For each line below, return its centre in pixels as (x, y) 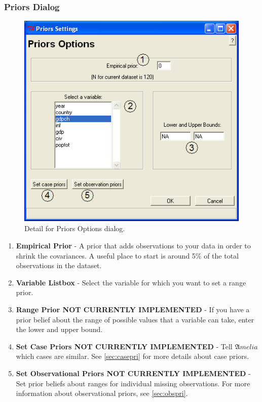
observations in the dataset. (59, 265)
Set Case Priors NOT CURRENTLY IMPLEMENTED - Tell (124, 346)
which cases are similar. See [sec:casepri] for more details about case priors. (133, 356)
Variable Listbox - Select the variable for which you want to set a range (131, 282)
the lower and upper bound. (59, 329)
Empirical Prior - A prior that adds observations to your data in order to (133, 246)
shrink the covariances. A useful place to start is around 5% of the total (127, 255)
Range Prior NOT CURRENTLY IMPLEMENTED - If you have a (133, 309)
